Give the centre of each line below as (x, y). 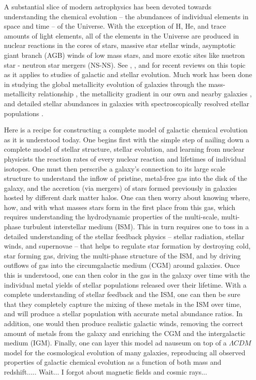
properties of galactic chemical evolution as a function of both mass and (113, 362)
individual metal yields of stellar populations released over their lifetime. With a (125, 284)
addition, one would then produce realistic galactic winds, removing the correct (124, 323)
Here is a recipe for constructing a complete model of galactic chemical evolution (126, 130)
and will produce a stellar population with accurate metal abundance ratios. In (123, 314)
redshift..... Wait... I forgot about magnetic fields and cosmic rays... (106, 371)
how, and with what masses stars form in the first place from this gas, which (120, 207)
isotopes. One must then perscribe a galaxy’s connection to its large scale (115, 168)
